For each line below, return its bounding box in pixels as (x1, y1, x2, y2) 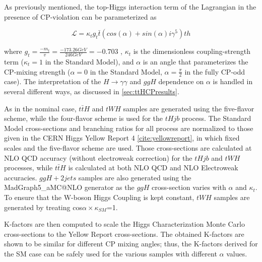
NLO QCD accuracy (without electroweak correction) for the (4, 152, 192, 163)
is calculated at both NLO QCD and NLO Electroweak (68, 162, 238, 173)
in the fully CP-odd (184, 66, 245, 77)
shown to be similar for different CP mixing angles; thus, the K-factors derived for (4, 238, 258, 249)
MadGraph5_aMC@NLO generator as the (4, 182, 135, 192)
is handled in (213, 76, 253, 87)
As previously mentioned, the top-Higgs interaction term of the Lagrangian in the (4, 2, 256, 12)
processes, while (4, 162, 53, 173)
